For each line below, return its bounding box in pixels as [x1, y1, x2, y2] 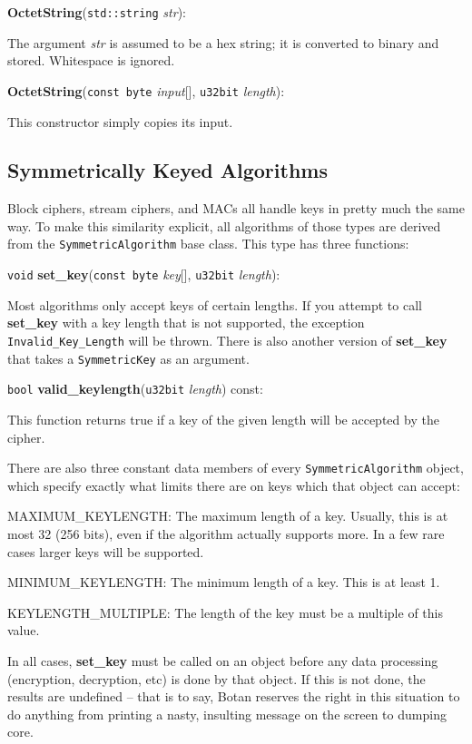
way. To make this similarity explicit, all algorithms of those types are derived [7, 216, 441, 235]
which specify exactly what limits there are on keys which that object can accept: [7, 475, 460, 494]
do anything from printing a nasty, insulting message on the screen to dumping [7, 704, 447, 723]
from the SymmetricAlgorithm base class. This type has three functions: [7, 234, 409, 253]
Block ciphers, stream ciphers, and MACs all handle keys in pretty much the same [7, 199, 465, 218]
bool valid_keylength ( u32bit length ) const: [7, 379, 263, 398]
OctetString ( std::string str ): [7, 3, 186, 21]
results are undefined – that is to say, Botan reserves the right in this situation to [7, 687, 460, 706]
